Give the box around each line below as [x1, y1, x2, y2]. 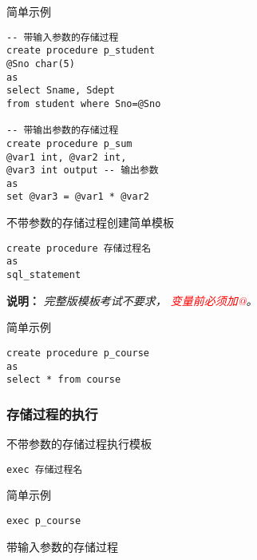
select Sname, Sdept [6, 85, 116, 97]
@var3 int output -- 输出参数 [6, 165, 159, 177]
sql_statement [6, 269, 81, 281]
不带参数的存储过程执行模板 [6, 435, 152, 452]
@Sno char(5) [6, 58, 75, 70]
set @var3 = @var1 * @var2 [6, 191, 149, 203]
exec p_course [6, 514, 81, 526]
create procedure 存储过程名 [6, 242, 152, 254]
